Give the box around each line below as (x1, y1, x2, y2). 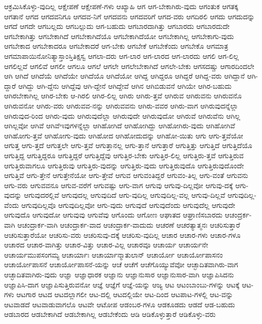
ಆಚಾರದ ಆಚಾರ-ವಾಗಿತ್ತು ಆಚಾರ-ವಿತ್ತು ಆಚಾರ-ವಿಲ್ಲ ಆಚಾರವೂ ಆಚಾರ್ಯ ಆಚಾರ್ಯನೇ (4, 239, 208, 250)
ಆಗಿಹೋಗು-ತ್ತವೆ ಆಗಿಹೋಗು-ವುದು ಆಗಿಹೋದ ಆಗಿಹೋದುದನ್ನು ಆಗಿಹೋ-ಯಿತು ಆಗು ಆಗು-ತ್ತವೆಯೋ (4, 130, 243, 140)
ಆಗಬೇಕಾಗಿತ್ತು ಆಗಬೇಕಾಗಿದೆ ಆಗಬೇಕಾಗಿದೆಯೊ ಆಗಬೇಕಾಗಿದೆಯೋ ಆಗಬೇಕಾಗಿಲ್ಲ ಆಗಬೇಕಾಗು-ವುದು (4, 30, 234, 41)
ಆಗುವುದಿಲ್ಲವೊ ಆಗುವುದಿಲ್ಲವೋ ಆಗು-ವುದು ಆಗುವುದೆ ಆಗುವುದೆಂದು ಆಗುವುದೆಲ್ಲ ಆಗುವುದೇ (21, 199, 236, 210)
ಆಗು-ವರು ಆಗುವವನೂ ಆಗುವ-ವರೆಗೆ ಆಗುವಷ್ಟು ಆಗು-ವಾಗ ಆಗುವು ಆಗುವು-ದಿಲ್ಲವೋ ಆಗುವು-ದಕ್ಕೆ (4, 179, 233, 190)
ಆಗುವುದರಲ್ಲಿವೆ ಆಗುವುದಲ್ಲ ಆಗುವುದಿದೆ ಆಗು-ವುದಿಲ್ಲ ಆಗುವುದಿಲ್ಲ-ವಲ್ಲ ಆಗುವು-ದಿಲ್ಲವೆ (24, 190, 226, 200)
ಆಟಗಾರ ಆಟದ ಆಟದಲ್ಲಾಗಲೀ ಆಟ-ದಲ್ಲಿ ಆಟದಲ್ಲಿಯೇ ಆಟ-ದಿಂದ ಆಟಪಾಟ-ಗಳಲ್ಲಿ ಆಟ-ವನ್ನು (16, 289, 233, 300)
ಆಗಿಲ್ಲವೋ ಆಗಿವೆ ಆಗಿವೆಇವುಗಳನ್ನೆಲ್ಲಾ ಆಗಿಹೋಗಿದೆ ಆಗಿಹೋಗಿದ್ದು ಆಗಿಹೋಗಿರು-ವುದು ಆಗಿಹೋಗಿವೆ (4, 120, 235, 131)
